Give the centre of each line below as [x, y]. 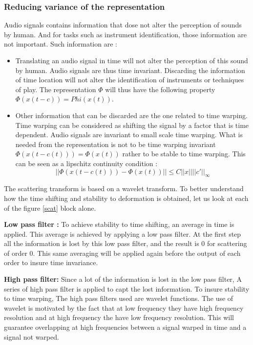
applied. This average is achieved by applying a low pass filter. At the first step [123, 234]
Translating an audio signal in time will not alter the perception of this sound [132, 60]
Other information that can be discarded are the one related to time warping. [131, 115]
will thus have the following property [160, 89]
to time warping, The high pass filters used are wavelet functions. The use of [119, 298]
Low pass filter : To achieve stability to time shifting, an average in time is [119, 224]
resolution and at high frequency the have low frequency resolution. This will [119, 317]
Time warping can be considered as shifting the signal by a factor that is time [132, 125]
